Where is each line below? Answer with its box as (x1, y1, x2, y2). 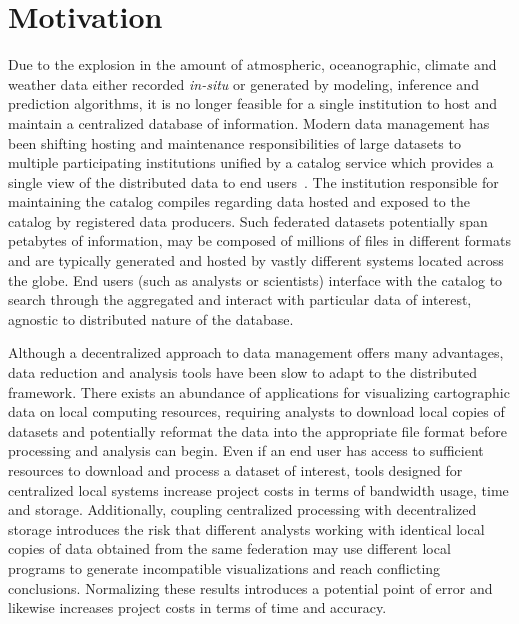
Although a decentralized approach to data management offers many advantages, (8, 342, 504, 363)
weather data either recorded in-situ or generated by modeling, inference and (8, 73, 479, 94)
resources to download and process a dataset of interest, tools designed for (8, 460, 463, 480)
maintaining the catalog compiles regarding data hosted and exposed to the (8, 191, 470, 212)
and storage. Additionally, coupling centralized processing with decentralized (8, 499, 477, 520)
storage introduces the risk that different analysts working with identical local (8, 518, 485, 539)
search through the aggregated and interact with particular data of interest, (8, 289, 472, 310)
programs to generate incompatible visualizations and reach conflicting (8, 557, 441, 578)
